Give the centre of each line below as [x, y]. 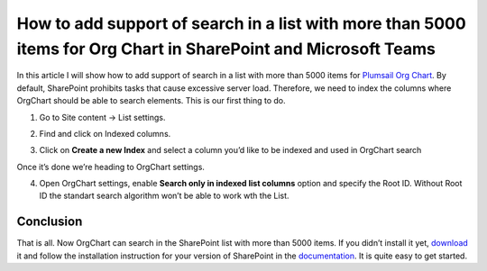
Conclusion [50, 222]
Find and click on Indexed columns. [105, 133]
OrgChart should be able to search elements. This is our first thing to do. [151, 101]
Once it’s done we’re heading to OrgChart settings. [110, 167]
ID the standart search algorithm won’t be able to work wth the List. [164, 196]
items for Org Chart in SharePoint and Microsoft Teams [226, 49]
